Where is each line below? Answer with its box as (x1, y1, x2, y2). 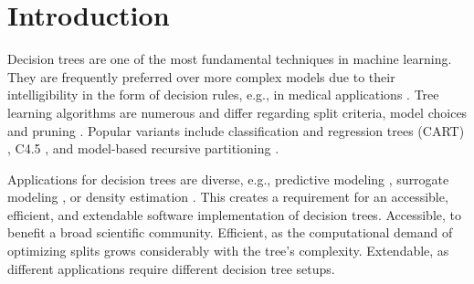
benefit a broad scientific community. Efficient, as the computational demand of (7, 223, 453, 242)
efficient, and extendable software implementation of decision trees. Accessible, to (7, 205, 462, 224)
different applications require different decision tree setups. (7, 258, 335, 278)
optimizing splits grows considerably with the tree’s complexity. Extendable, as (7, 241, 449, 260)
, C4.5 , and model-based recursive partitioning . (7, 139, 279, 158)
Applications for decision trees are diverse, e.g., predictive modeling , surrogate (7, 169, 449, 188)
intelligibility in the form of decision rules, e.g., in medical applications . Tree (7, 85, 439, 104)
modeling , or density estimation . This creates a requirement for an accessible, (7, 187, 448, 206)
